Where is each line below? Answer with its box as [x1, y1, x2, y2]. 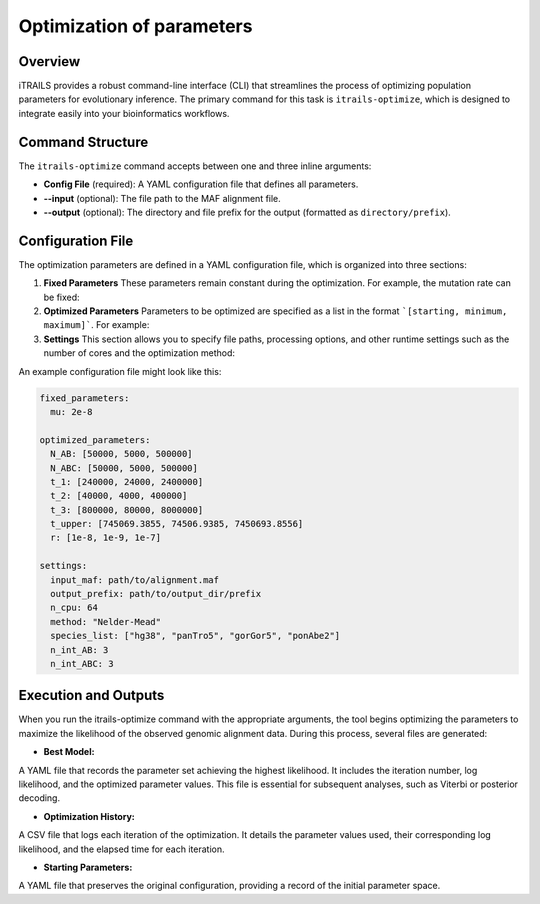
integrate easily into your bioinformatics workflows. [18, 107, 230, 119]
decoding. [18, 792, 60, 804]
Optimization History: [43, 810, 135, 822]
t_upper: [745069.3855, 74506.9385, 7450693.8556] [50, 518, 304, 530]
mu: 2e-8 [50, 406, 93, 417]
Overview [18, 53, 81, 70]
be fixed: [43, 291, 80, 303]
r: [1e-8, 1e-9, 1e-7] [50, 532, 162, 544]
